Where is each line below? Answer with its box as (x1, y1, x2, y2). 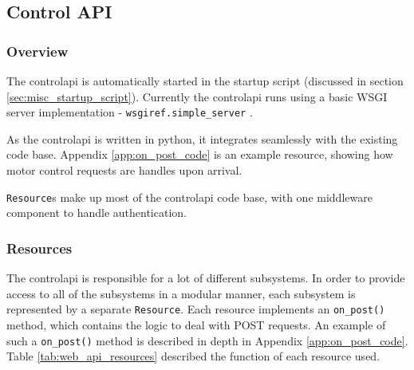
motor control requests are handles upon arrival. (6, 162, 242, 179)
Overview (6, 41, 69, 61)
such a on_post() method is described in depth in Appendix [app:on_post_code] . (6, 332, 408, 348)
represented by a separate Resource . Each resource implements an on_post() (6, 301, 385, 317)
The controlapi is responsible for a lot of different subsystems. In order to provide (6, 270, 405, 286)
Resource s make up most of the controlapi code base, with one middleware (6, 188, 373, 205)
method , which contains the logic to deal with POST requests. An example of (6, 316, 386, 333)
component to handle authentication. (6, 204, 187, 221)
